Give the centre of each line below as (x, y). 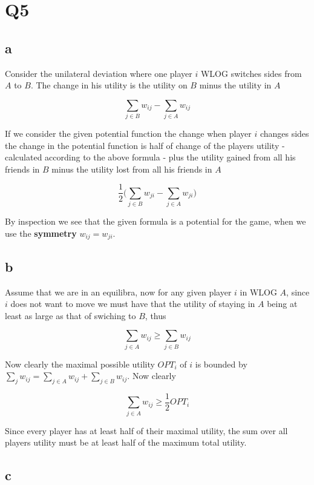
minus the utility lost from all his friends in (132, 169)
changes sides (284, 134)
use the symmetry (41, 233)
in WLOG (258, 292)
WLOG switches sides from (251, 73)
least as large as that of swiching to (70, 315)
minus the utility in (235, 85)
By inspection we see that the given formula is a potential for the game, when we (155, 221)
